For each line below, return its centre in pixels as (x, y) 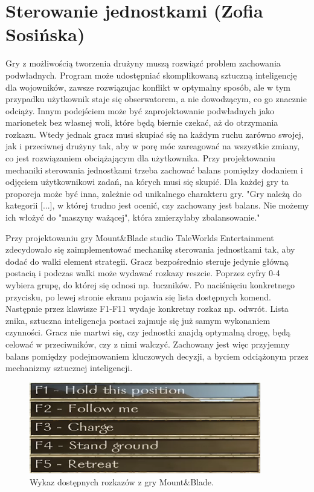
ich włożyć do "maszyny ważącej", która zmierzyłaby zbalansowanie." (133, 217)
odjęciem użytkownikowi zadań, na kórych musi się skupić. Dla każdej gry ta (147, 182)
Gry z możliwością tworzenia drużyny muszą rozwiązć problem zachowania (143, 63)
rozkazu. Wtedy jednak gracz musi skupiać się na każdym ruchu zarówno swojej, (155, 134)
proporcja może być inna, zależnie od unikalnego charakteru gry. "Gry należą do (154, 193)
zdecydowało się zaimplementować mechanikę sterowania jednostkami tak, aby (150, 249)
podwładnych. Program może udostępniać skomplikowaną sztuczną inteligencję (151, 75)
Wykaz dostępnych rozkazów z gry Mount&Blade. (122, 481)
